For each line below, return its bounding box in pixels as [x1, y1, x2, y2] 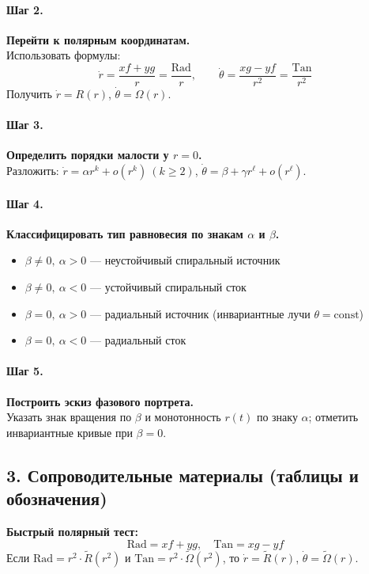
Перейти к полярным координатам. [6, 31, 190, 48]
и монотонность [145, 409, 221, 425]
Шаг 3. [6, 116, 43, 133]
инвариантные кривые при [6, 424, 133, 440]
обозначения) [6, 486, 107, 511]
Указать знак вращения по [6, 409, 132, 425]
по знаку [256, 409, 298, 425]
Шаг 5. [6, 363, 43, 379]
